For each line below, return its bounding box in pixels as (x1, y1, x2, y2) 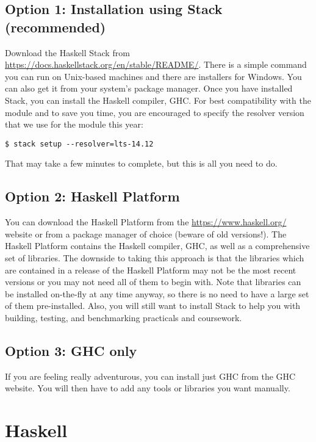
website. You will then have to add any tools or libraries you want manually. (5, 382, 290, 394)
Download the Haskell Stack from (5, 46, 130, 59)
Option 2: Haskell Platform (5, 187, 180, 206)
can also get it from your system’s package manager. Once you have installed (5, 82, 293, 95)
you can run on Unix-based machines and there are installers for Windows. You (5, 70, 302, 82)
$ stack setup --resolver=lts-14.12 (5, 139, 154, 148)
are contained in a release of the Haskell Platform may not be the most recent (5, 263, 296, 276)
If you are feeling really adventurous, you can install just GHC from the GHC (5, 369, 296, 382)
